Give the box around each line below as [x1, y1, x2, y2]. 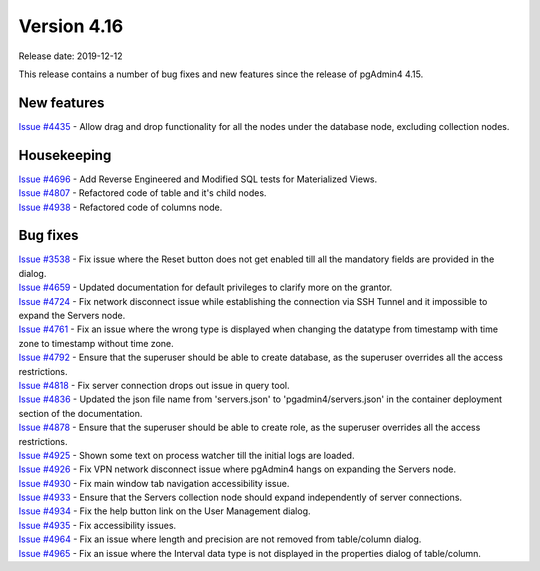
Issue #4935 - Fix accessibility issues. [18, 519, 177, 531]
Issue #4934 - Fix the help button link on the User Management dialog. [18, 505, 311, 517]
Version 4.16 [18, 15, 124, 37]
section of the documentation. [18, 407, 143, 419]
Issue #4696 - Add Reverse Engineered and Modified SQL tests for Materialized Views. [18, 173, 378, 185]
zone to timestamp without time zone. [18, 337, 174, 349]
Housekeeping [18, 146, 112, 164]
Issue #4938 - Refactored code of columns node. [18, 201, 223, 213]
